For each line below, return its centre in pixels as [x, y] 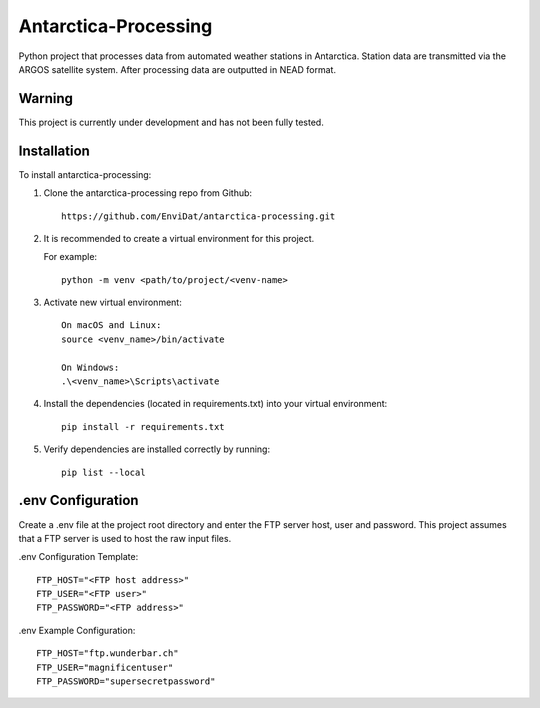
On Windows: [90, 367]
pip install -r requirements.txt [143, 426]
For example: [70, 257]
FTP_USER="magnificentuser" [105, 667]
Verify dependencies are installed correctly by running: [156, 449]
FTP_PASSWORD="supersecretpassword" [126, 681]
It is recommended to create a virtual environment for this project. [179, 238]
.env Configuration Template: [78, 557]
